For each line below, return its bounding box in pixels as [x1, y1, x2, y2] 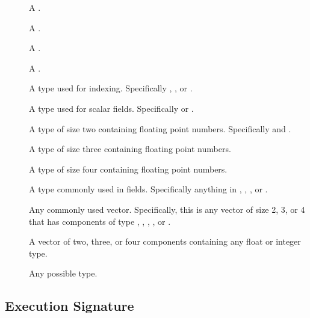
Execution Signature [5, 296, 134, 315]
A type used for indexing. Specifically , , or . [29, 82, 193, 94]
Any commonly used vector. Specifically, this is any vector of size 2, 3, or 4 [29, 203, 305, 215]
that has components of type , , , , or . [29, 215, 171, 227]
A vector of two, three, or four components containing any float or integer [29, 235, 301, 248]
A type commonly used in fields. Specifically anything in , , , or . [29, 183, 268, 195]
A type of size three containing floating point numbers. [29, 142, 231, 155]
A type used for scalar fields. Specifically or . [29, 102, 194, 114]
